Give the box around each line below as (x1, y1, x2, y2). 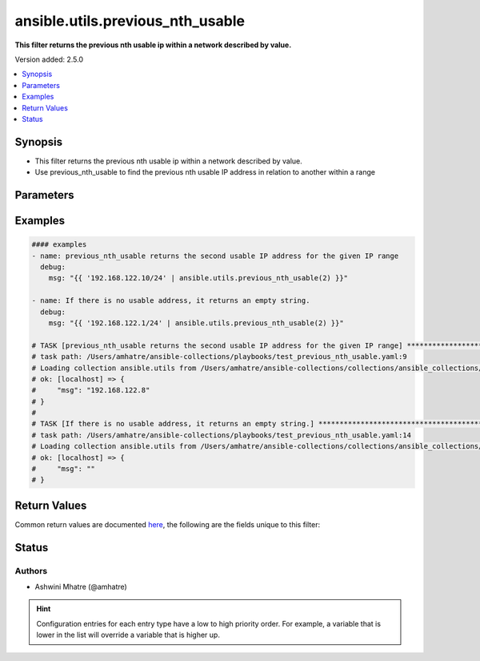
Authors (14, 565, 48, 576)
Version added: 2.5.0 (14, 54, 84, 64)
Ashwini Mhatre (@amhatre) (34, 582, 127, 592)
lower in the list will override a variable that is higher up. (36, 630, 220, 640)
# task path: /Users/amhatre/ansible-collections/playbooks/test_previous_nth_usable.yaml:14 (31, 430, 412, 440)
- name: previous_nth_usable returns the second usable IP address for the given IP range (31, 251, 399, 260)
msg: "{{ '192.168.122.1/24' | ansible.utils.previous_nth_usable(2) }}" (48, 318, 344, 328)
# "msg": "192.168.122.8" (31, 385, 150, 395)
